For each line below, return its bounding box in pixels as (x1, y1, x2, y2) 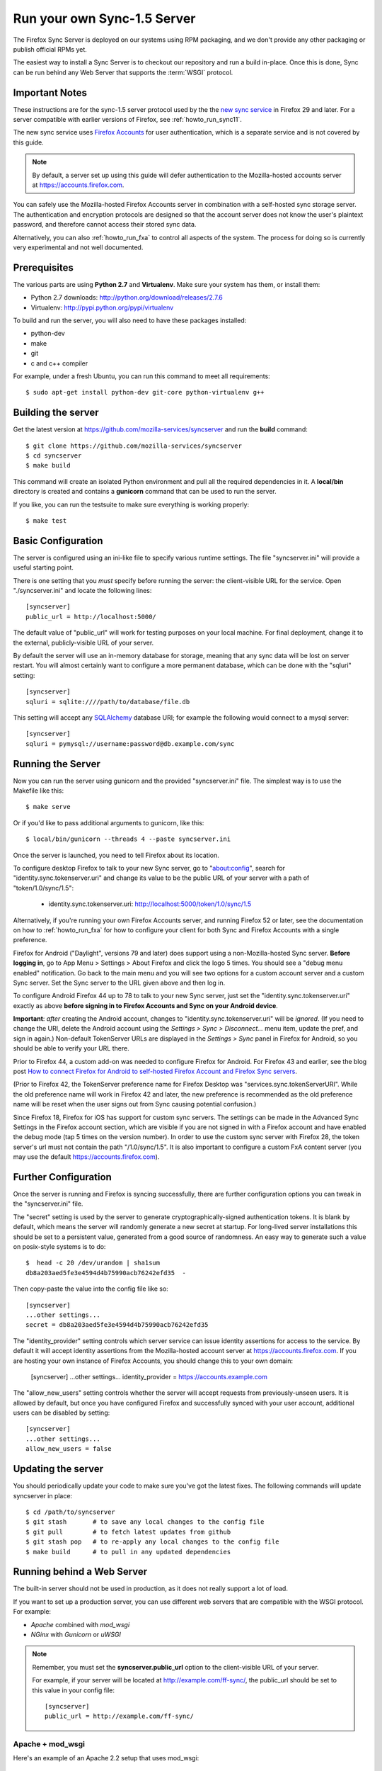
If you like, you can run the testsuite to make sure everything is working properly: (13, 500, 250, 509)
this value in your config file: (32, 1686, 115, 1694)
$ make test (25, 516, 67, 524)
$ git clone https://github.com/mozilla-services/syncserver (25, 441, 242, 450)
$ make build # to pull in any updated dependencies (25, 1548, 231, 1556)
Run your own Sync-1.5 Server (13, 11, 196, 26)
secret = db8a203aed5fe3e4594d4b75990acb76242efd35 (25, 1321, 209, 1329)
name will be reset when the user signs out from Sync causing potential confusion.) (13, 1100, 257, 1109)
